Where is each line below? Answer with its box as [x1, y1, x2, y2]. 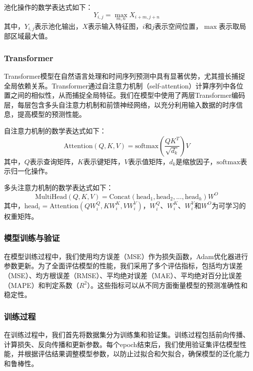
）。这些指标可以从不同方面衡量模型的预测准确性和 [87, 280, 248, 290]
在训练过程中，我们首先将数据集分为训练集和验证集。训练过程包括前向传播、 [4, 329, 250, 339]
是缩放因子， [175, 156, 217, 166]
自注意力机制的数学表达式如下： [4, 126, 106, 136]
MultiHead [35, 193, 67, 200]
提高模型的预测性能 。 [17, 109, 86, 119]
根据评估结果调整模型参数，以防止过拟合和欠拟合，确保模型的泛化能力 [24, 349, 250, 359]
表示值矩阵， [128, 156, 170, 166]
